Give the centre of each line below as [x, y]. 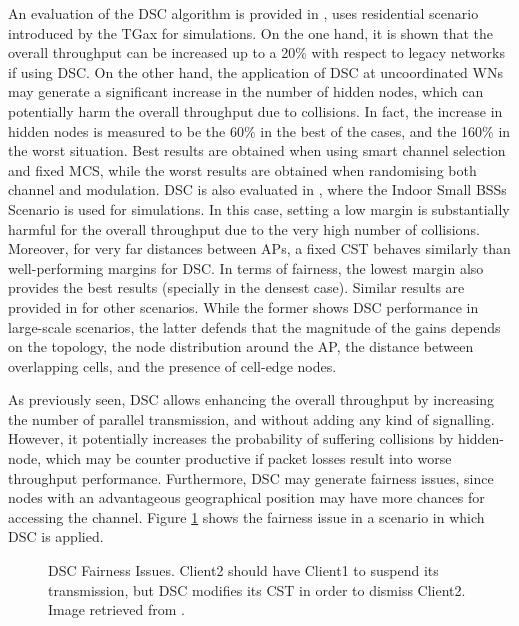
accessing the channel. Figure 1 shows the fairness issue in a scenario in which [246, 516]
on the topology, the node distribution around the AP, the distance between [241, 346]
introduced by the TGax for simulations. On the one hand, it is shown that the [251, 32]
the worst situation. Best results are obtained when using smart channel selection [257, 150]
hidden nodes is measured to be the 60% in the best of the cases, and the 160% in [259, 130]
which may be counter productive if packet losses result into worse [248, 458]
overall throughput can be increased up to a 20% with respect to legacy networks [257, 52]
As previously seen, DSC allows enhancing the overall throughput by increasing [251, 399]
